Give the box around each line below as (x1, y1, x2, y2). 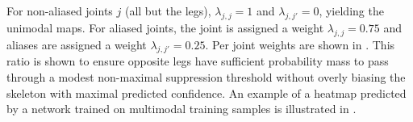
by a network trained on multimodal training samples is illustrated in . (6, 100, 357, 117)
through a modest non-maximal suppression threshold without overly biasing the (6, 68, 406, 85)
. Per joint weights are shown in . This (205, 36, 395, 53)
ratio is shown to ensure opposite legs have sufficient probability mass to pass (6, 53, 389, 69)
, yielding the (319, 2, 384, 19)
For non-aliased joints (6, 2, 113, 19)
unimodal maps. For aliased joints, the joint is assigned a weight (6, 19, 324, 36)
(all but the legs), (124, 2, 211, 19)
